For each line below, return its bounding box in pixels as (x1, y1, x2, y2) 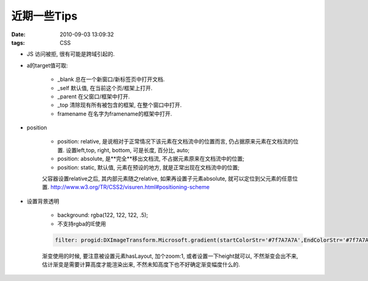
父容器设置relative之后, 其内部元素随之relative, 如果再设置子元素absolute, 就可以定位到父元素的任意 (42, 175, 293, 182)
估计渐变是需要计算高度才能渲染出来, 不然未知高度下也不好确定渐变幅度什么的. (42, 261, 240, 268)
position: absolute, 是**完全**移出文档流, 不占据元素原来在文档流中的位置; (57, 155, 245, 163)
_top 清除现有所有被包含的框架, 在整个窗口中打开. (57, 101, 182, 109)
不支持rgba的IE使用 (57, 220, 107, 227)
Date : (11, 31, 26, 38)
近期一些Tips (11, 9, 78, 23)
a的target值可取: (26, 61, 68, 69)
